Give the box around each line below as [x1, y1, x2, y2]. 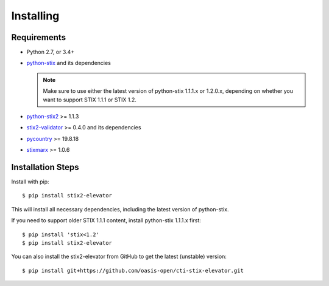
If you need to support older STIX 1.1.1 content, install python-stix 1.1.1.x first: [11, 217, 201, 224]
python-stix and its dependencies [26, 60, 111, 67]
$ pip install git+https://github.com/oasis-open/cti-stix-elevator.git [22, 267, 244, 274]
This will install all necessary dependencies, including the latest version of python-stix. [11, 205, 229, 213]
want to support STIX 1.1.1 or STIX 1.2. [43, 96, 137, 103]
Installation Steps [11, 162, 79, 172]
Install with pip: [11, 178, 49, 185]
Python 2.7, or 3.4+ [26, 49, 75, 56]
